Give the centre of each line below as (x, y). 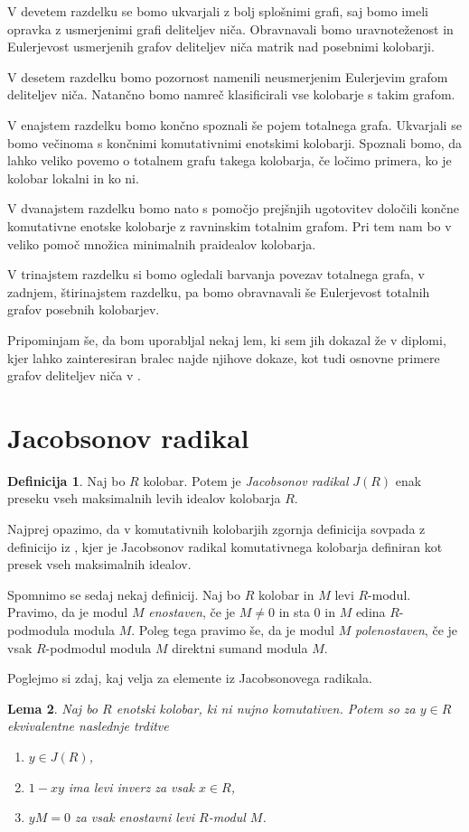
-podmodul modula (98, 647)
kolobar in (286, 594)
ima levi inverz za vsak (131, 786)
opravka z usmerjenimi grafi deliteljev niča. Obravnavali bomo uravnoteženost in (230, 28)
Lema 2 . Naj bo (53, 708)
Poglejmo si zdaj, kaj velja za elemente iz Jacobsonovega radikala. (190, 678)
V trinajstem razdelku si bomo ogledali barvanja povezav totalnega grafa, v (216, 274)
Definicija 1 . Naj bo (66, 480)
